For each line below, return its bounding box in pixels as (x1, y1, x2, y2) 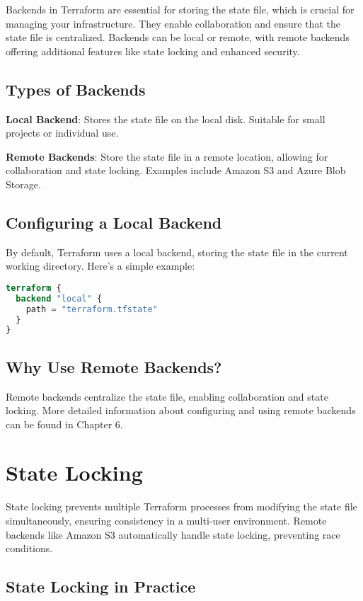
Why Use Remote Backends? (6, 355, 222, 377)
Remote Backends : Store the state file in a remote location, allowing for (6, 149, 328, 164)
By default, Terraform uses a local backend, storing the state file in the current (6, 244, 348, 259)
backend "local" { (16, 293, 103, 304)
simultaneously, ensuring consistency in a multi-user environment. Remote (6, 513, 327, 528)
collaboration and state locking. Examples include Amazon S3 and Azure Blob (6, 163, 346, 178)
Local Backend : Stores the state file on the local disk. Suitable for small (6, 111, 325, 126)
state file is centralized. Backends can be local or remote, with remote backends (6, 30, 350, 45)
